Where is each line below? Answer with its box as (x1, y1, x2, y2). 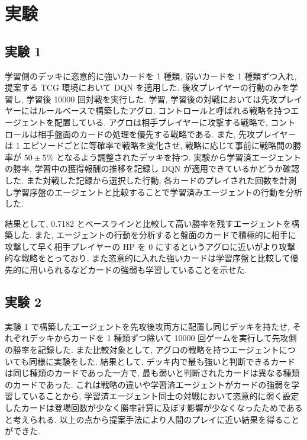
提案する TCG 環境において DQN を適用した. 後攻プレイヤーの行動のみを (5, 81, 290, 94)
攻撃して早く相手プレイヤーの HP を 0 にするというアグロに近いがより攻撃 (5, 240, 296, 252)
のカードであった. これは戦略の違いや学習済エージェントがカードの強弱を (5, 378, 292, 390)
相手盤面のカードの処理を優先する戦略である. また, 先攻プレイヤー (37, 127, 296, 140)
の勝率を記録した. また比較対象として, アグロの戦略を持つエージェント (5, 343, 279, 356)
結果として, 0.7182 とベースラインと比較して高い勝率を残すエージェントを (5, 217, 292, 229)
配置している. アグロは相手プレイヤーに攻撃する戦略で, (54, 115, 268, 128)
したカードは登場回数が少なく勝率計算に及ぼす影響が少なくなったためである (5, 402, 303, 414)
